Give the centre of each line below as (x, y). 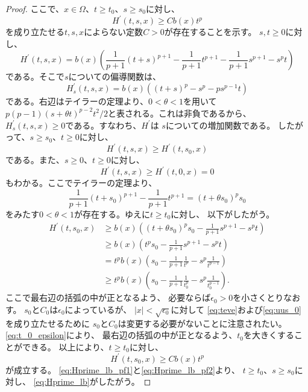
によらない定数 (114, 32)
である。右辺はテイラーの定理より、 (77, 101)
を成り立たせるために (48, 323)
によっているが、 (98, 309)
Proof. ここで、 (35, 8)
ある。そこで (39, 76)
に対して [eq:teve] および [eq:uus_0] (236, 309)
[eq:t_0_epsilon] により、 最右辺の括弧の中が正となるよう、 (121, 335)
